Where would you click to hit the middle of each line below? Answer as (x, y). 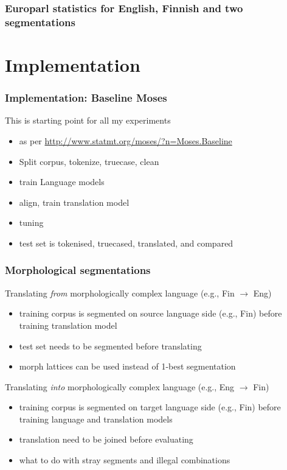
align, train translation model (74, 202)
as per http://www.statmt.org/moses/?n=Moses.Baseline (126, 140)
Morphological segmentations (78, 270)
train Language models (62, 182)
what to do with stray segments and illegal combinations (125, 460)
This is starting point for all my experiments (88, 120)
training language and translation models (96, 419)
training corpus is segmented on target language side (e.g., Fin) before (150, 407)
